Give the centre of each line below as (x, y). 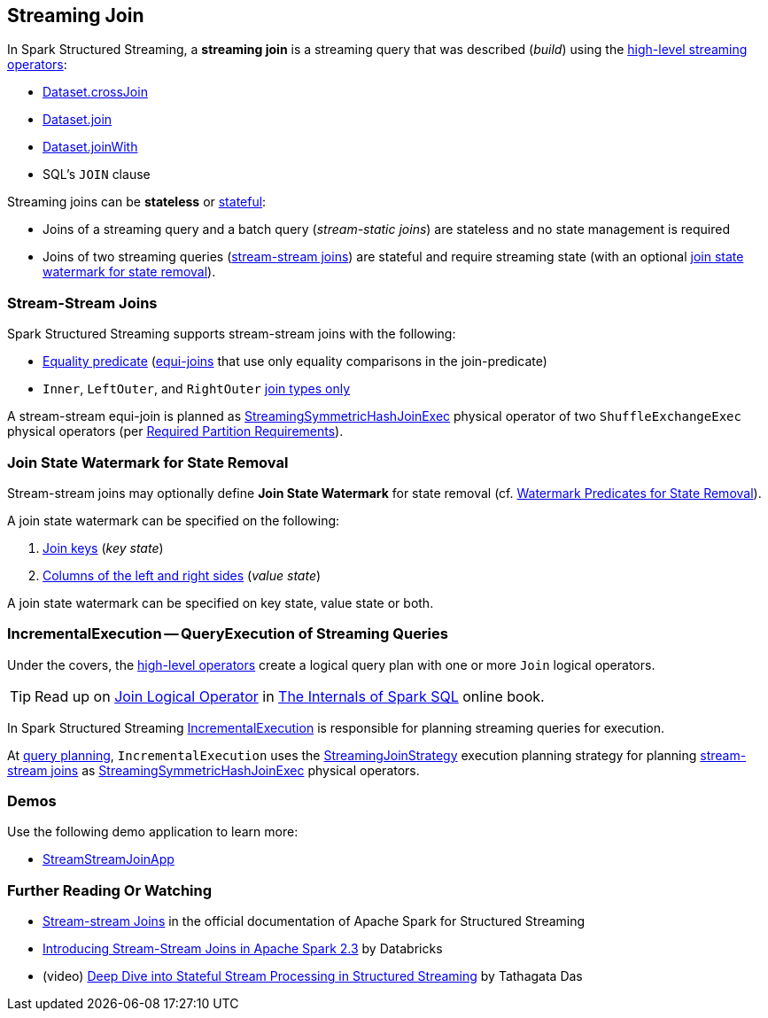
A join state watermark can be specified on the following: (174, 520)
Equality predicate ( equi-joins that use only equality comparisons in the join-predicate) (295, 361)
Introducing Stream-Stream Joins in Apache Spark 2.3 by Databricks (243, 949)
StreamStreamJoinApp (109, 859)
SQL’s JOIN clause (97, 175)
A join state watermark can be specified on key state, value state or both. (221, 602)
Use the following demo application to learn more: (153, 832)
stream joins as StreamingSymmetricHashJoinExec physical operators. (213, 770)
